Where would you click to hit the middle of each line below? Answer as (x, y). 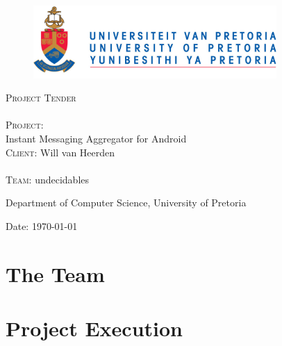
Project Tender (41, 98)
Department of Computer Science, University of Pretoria (126, 203)
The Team (55, 273)
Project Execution (94, 328)
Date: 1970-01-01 (42, 225)
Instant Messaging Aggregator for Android (96, 138)
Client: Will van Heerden (60, 152)
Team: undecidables (48, 179)
